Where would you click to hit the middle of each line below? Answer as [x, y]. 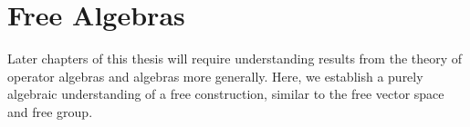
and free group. [50, 111]
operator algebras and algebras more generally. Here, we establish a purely [215, 76]
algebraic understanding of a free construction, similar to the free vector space [226, 94]
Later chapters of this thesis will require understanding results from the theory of [235, 59]
